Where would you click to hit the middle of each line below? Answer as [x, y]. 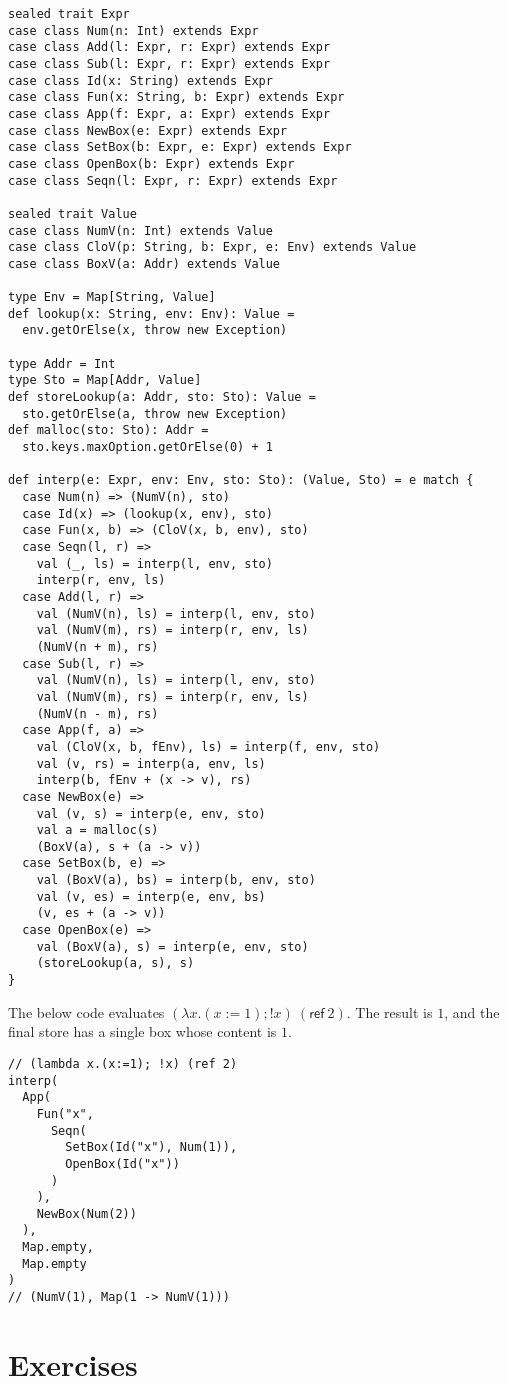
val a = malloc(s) [97, 830]
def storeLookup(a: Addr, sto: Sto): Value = [162, 397]
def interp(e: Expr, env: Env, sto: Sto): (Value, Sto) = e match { [241, 480]
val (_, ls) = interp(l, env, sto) [154, 563]
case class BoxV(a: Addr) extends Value [144, 263]
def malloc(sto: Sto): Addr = [108, 430]
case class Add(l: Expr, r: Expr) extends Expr [169, 47]
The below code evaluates [86, 1011]
